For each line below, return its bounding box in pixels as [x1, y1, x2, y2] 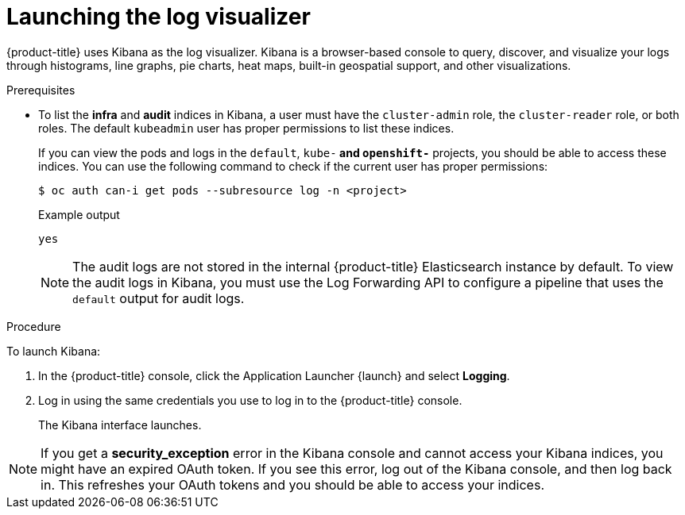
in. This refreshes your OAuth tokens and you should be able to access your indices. [41, 476, 544, 493]
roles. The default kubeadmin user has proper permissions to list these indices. [38, 121, 455, 135]
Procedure [6, 319, 61, 333]
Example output [38, 207, 120, 221]
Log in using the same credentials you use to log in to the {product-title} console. [38, 393, 462, 407]
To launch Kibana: [6, 344, 101, 358]
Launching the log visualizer [6, 3, 311, 30]
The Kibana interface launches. [38, 417, 202, 432]
